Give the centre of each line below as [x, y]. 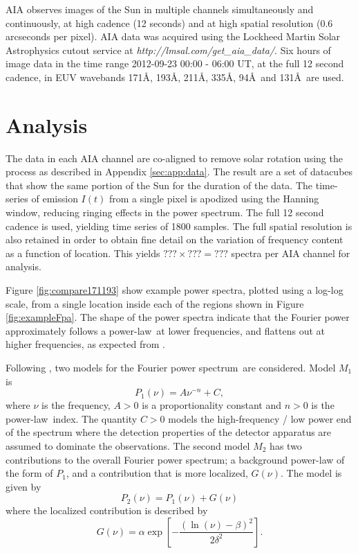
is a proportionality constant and [211, 405]
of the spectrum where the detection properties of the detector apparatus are [169, 432]
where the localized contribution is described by [107, 510]
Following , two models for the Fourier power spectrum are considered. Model [171, 367]
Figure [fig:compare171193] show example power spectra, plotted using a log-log [175, 290]
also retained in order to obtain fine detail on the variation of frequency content [175, 239]
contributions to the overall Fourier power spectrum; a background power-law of [175, 459]
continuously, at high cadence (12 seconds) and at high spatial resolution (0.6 [169, 23]
